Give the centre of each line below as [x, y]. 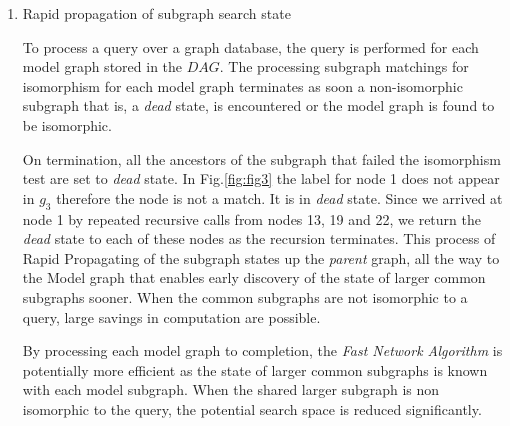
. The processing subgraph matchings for [344, 66]
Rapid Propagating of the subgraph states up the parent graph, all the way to [261, 257]
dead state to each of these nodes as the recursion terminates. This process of [259, 238]
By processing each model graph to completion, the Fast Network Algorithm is [262, 350]
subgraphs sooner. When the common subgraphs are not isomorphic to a [245, 296]
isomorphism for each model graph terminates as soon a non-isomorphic [242, 85]
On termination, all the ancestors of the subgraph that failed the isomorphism [261, 158]
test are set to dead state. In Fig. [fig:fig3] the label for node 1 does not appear [261, 178]
